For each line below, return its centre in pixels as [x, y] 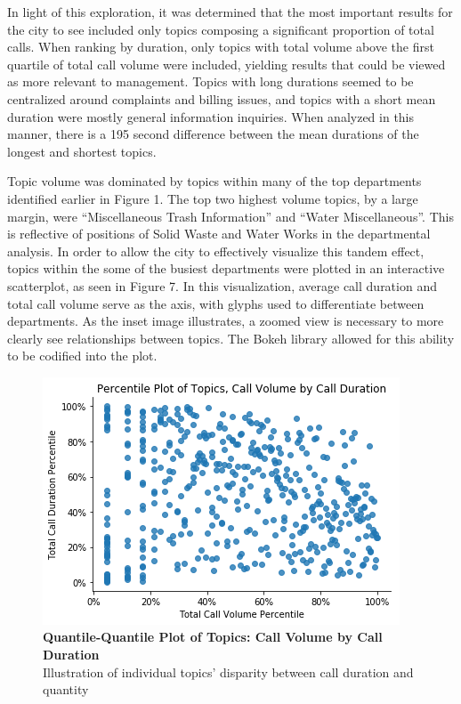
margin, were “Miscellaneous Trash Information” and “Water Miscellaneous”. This [230, 216]
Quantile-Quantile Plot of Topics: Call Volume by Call [213, 637]
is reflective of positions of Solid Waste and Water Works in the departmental [219, 234]
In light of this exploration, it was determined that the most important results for [230, 12]
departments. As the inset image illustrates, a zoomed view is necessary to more [226, 321]
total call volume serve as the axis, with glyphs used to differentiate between [216, 303]
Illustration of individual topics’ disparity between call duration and [228, 672]
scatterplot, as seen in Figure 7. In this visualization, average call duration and [222, 285]
